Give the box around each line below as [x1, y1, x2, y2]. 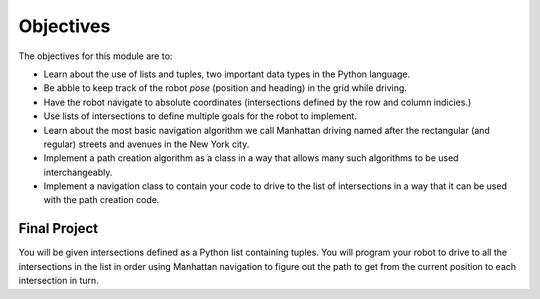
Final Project [18, 220, 99, 237]
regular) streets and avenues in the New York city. [43, 138, 250, 150]
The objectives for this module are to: [18, 50, 173, 62]
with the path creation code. [43, 194, 160, 206]
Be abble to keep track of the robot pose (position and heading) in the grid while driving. [43, 82, 407, 94]
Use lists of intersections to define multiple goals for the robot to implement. [43, 110, 357, 122]
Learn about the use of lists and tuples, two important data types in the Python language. [43, 68, 411, 80]
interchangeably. [43, 166, 113, 178]
